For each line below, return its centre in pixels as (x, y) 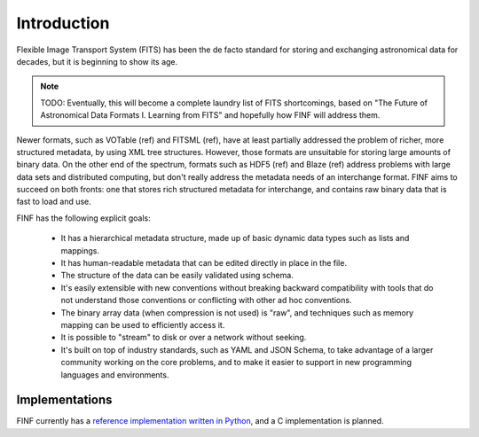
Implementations (64, 400)
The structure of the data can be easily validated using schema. (177, 276)
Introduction (63, 23)
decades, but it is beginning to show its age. (97, 61)
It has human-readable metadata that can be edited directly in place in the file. (204, 263)
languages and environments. (115, 375)
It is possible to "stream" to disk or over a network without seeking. (184, 338)
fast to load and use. (54, 202)
